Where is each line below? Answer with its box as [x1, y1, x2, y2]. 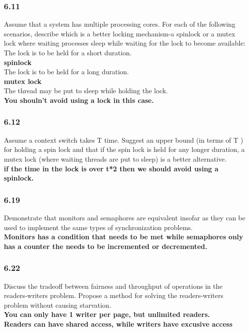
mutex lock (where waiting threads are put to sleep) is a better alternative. [4, 153, 227, 164]
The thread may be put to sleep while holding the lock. [4, 85, 168, 96]
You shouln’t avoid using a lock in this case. [4, 95, 154, 105]
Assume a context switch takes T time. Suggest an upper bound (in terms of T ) [4, 134, 243, 145]
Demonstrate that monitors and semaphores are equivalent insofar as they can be [4, 212, 246, 222]
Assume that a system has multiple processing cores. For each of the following [4, 19, 235, 29]
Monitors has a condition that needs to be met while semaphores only [4, 232, 243, 242]
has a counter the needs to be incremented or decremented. [4, 241, 207, 251]
